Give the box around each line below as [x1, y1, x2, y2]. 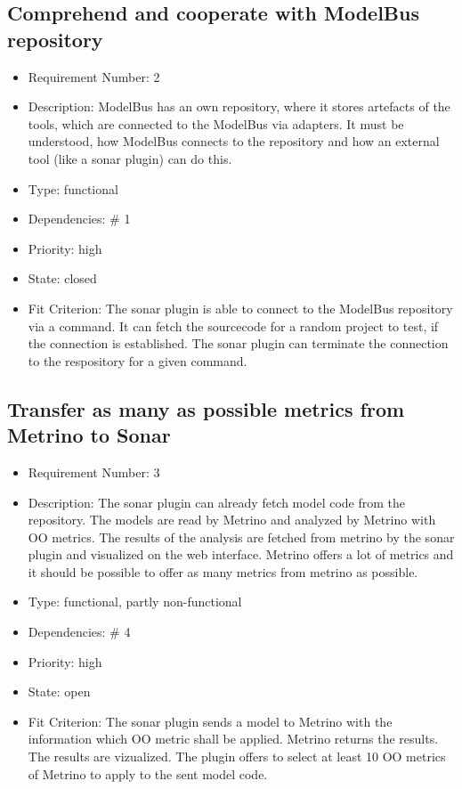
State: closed [28, 269, 97, 288]
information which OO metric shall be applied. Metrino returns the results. [28, 729, 439, 748]
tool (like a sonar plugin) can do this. [28, 149, 232, 167]
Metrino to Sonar [7, 421, 171, 449]
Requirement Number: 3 [28, 462, 160, 481]
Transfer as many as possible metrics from [7, 394, 405, 422]
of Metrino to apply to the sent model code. [28, 764, 268, 783]
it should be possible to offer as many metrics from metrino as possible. [28, 562, 418, 581]
